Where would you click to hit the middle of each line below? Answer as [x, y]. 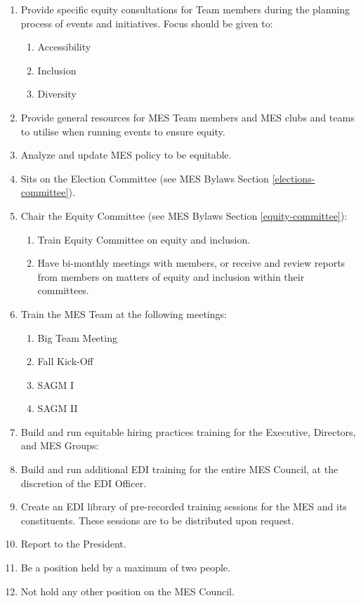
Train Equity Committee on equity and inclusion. [144, 239]
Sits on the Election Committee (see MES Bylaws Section [145, 178]
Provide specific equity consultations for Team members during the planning [185, 9]
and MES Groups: [60, 445]
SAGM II [58, 408]
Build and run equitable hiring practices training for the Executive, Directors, [188, 431]
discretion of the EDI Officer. [84, 483]
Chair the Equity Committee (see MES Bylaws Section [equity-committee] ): [184, 215]
